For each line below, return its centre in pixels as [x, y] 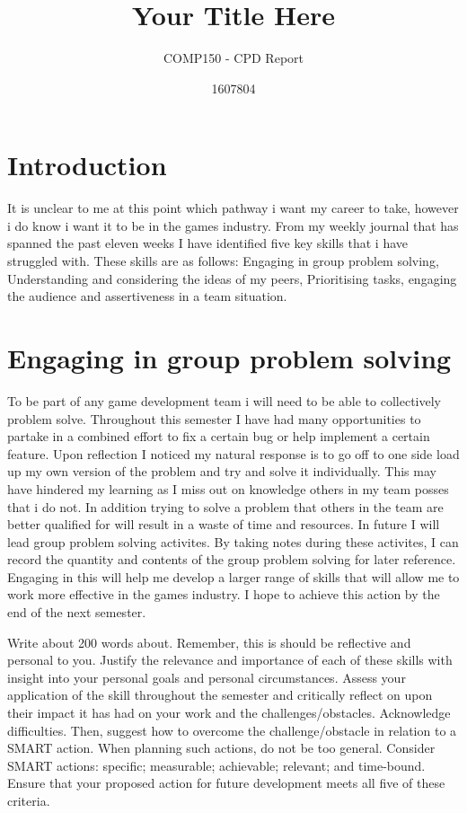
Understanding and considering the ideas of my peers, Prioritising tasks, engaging [232, 278]
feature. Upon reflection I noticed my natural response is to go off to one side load [233, 453]
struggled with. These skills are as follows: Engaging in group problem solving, [223, 261]
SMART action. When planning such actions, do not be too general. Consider [221, 748]
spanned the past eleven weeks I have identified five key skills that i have [207, 243]
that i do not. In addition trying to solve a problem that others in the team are [225, 506]
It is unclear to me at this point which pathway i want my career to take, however [233, 208]
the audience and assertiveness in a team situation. [147, 296]
